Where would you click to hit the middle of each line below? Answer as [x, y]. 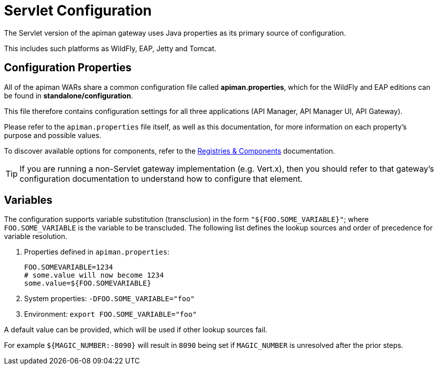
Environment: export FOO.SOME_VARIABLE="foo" [111, 314]
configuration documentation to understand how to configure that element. [161, 178]
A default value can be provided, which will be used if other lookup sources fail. [136, 330]
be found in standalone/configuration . [69, 95]
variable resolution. [36, 236]
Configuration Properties [68, 68]
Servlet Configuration [78, 11]
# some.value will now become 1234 [94, 275]
